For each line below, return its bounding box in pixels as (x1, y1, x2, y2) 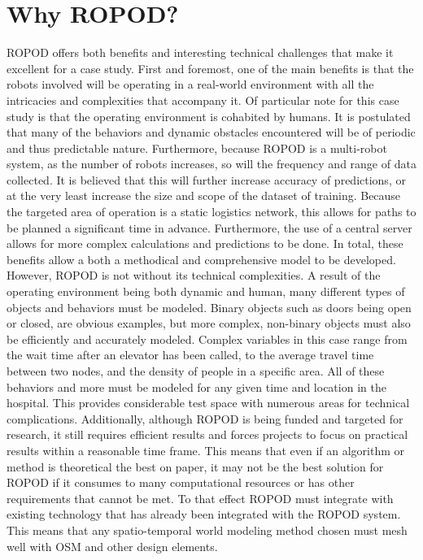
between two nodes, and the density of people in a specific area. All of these (7, 362, 385, 379)
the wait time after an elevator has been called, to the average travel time (7, 346, 374, 363)
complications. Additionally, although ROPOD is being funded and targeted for (7, 410, 403, 427)
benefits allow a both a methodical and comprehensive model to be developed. (7, 250, 396, 267)
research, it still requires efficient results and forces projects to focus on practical (7, 426, 408, 443)
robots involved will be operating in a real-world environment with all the (7, 76, 374, 93)
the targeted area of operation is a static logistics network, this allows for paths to (7, 203, 416, 220)
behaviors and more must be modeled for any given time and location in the (7, 378, 386, 395)
